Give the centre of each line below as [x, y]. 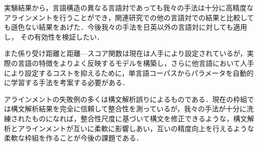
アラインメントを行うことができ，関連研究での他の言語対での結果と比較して [129, 17]
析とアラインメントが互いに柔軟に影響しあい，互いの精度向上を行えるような [129, 128]
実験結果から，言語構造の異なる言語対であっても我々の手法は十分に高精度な [129, 7]
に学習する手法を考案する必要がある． [67, 82]
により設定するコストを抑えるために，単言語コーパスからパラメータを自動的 [129, 73]
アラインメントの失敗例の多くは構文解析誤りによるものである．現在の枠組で [129, 99]
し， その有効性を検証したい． [54, 36]
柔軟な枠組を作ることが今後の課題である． [74, 138]
